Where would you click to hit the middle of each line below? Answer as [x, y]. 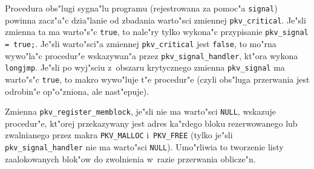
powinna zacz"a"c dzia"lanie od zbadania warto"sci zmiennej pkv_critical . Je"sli [155, 20]
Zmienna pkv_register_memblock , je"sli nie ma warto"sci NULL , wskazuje [140, 111]
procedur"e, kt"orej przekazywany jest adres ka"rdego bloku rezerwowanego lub [151, 123]
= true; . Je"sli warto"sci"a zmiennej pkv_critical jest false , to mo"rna [141, 43]
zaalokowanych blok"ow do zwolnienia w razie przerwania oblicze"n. [130, 158]
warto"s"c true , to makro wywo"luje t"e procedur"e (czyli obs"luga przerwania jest [157, 79]
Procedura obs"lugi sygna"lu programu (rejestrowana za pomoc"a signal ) [141, 8]
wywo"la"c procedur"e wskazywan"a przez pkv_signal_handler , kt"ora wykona [152, 55]
